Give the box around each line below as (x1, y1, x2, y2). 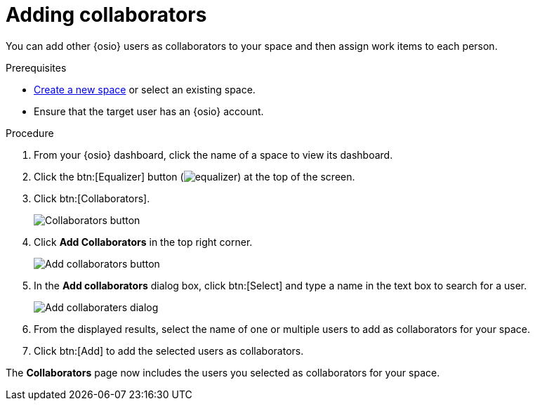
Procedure (6, 126, 54, 139)
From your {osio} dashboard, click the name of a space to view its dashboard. (34, 148, 393, 161)
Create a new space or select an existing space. (34, 83, 256, 96)
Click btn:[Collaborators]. (34, 192, 150, 204)
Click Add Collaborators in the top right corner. (34, 235, 253, 248)
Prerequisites (6, 61, 67, 74)
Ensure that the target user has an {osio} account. (34, 105, 264, 117)
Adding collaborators (6, 3, 207, 27)
